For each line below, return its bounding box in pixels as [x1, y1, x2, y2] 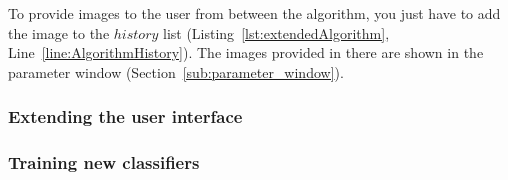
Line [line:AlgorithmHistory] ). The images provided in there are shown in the [8, 42, 484, 63]
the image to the [8, 22, 110, 43]
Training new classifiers [8, 150, 200, 175]
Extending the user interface [8, 104, 243, 129]
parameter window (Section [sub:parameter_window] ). [8, 61, 344, 82]
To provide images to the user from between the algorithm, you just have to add [8, 3, 501, 23]
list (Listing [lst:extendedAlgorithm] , [162, 22, 390, 43]
